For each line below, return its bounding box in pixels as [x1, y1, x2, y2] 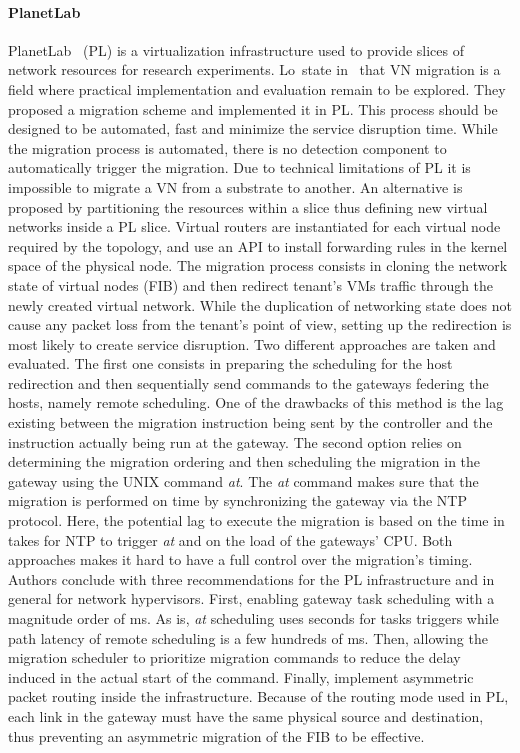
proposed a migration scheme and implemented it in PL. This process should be [8, 98, 498, 119]
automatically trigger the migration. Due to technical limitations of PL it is [8, 157, 471, 178]
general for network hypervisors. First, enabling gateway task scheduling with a [8, 588, 495, 609]
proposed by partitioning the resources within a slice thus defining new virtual [8, 196, 488, 217]
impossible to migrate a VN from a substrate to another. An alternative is [8, 176, 463, 197]
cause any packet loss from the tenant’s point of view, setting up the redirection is [8, 314, 512, 335]
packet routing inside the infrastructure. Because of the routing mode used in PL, [8, 686, 509, 707]
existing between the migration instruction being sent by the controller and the [8, 412, 493, 433]
